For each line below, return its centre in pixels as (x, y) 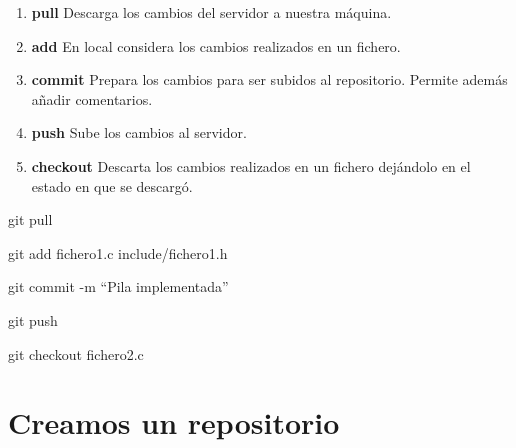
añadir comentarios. (92, 98)
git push (33, 319)
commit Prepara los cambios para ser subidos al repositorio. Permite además (269, 79)
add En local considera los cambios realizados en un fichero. (216, 45)
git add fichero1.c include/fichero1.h (118, 252)
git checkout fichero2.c (76, 353)
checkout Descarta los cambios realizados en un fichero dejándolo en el (251, 165)
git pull (30, 219)
